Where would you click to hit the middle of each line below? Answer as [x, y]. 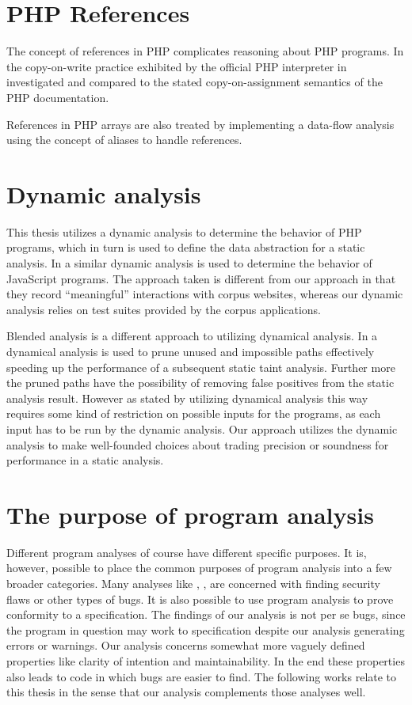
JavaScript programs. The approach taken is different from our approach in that [201, 278]
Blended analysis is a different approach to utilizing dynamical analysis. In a [192, 336]
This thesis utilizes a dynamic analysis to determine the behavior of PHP [184, 231]
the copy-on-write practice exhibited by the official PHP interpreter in [177, 66]
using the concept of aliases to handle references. [124, 140]
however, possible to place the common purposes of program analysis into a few [199, 568]
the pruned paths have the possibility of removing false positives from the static [200, 383]
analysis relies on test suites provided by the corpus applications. [164, 309]
